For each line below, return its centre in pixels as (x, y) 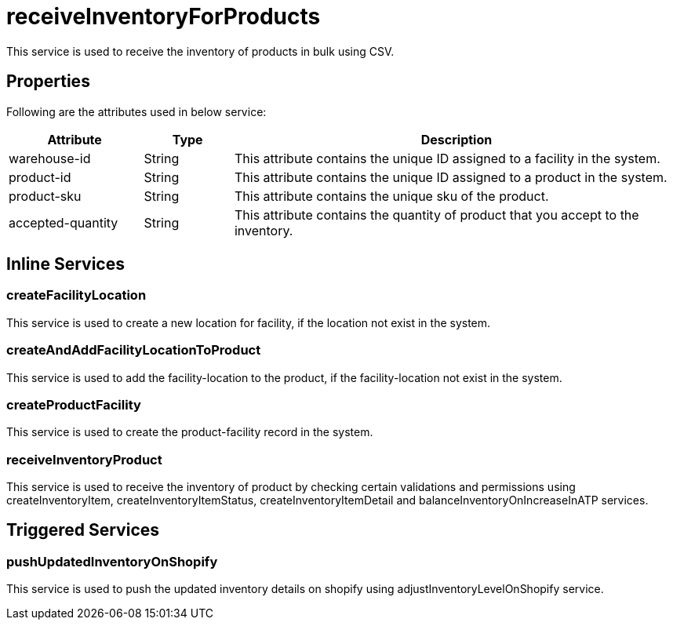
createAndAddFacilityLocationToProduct (134, 350)
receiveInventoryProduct (84, 459)
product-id (40, 177)
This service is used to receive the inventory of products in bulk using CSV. (200, 51)
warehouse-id (50, 158)
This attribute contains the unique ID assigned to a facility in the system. (447, 158)
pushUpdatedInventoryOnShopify (112, 561)
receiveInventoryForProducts (164, 16)
